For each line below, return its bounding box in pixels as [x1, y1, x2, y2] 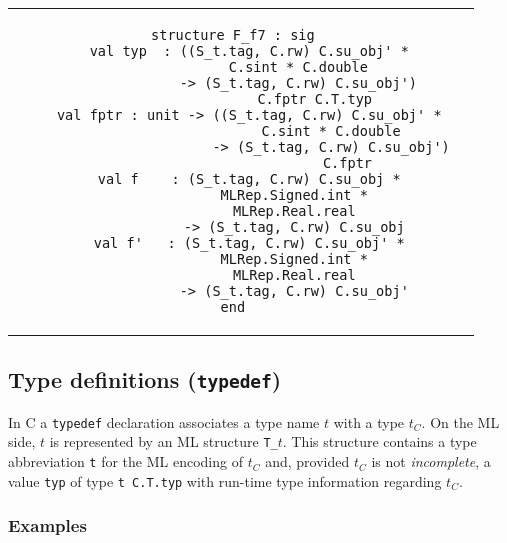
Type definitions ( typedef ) [8, 364, 282, 395]
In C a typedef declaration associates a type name [8, 411, 320, 432]
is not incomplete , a [371, 451, 491, 472]
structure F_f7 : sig [151, 27, 315, 43]
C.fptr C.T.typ [257, 91, 373, 107]
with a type [333, 411, 405, 432]
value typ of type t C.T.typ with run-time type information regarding [8, 470, 442, 491]
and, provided [265, 451, 350, 472]
